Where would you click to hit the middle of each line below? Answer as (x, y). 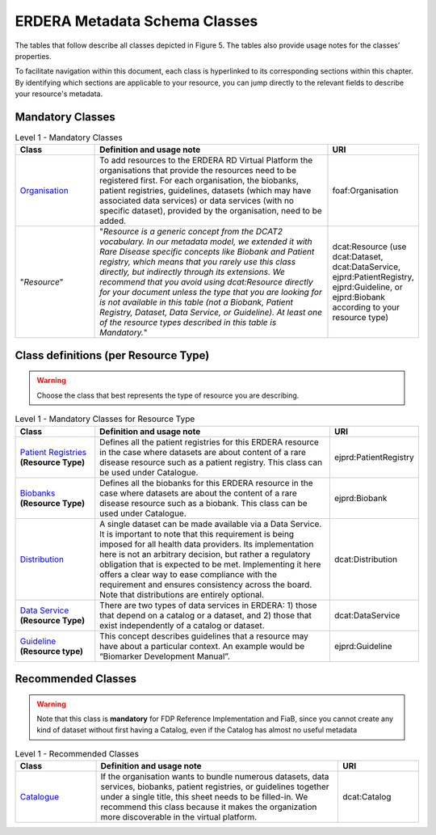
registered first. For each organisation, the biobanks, (199, 180)
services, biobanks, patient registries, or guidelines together (215, 787)
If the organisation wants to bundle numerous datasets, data (215, 777)
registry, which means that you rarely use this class (198, 262)
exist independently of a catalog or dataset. (182, 625)
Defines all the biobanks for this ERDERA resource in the (207, 483)
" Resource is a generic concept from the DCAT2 (191, 232)
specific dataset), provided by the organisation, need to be (211, 211)
